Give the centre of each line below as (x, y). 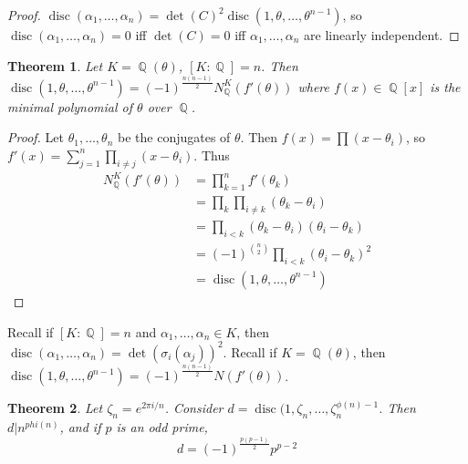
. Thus (212, 155)
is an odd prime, (162, 426)
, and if (80, 426)
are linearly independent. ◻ (382, 35)
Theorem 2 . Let (55, 408)
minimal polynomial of (70, 106)
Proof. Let (36, 137)
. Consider (194, 408)
